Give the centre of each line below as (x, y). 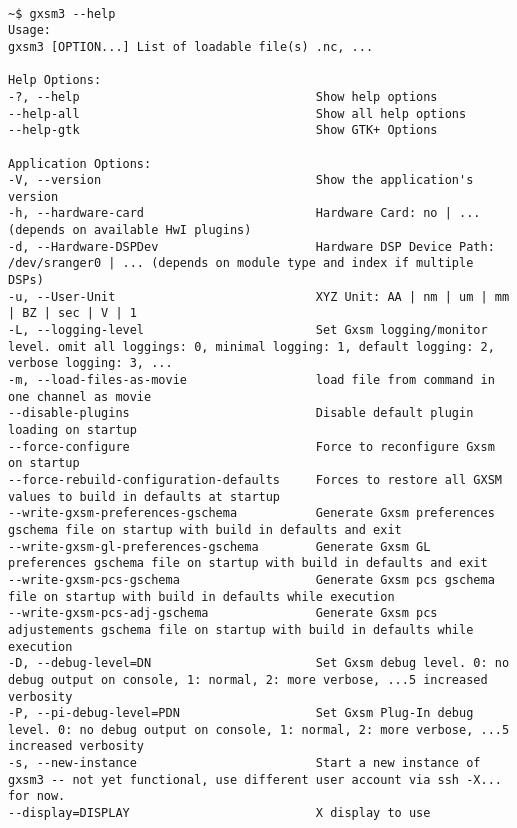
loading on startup (72, 430)
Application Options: (80, 163)
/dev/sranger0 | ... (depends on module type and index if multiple (241, 263)
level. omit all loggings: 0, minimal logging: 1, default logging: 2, (251, 346)
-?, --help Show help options (223, 96)
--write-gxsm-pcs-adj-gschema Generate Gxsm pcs (223, 613)
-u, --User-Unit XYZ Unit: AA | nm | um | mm (259, 296)
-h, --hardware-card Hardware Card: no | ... (244, 213)
